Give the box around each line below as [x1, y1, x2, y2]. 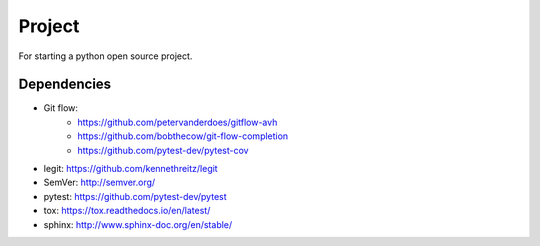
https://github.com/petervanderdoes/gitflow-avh [77, 116, 278, 128]
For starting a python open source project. [18, 50, 193, 62]
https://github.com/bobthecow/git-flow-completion [77, 130, 289, 142]
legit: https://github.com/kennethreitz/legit [43, 163, 219, 175]
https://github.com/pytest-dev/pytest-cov [77, 144, 249, 156]
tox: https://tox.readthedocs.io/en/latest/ [43, 205, 211, 217]
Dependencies [18, 76, 112, 93]
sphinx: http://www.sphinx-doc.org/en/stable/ [43, 218, 233, 230]
